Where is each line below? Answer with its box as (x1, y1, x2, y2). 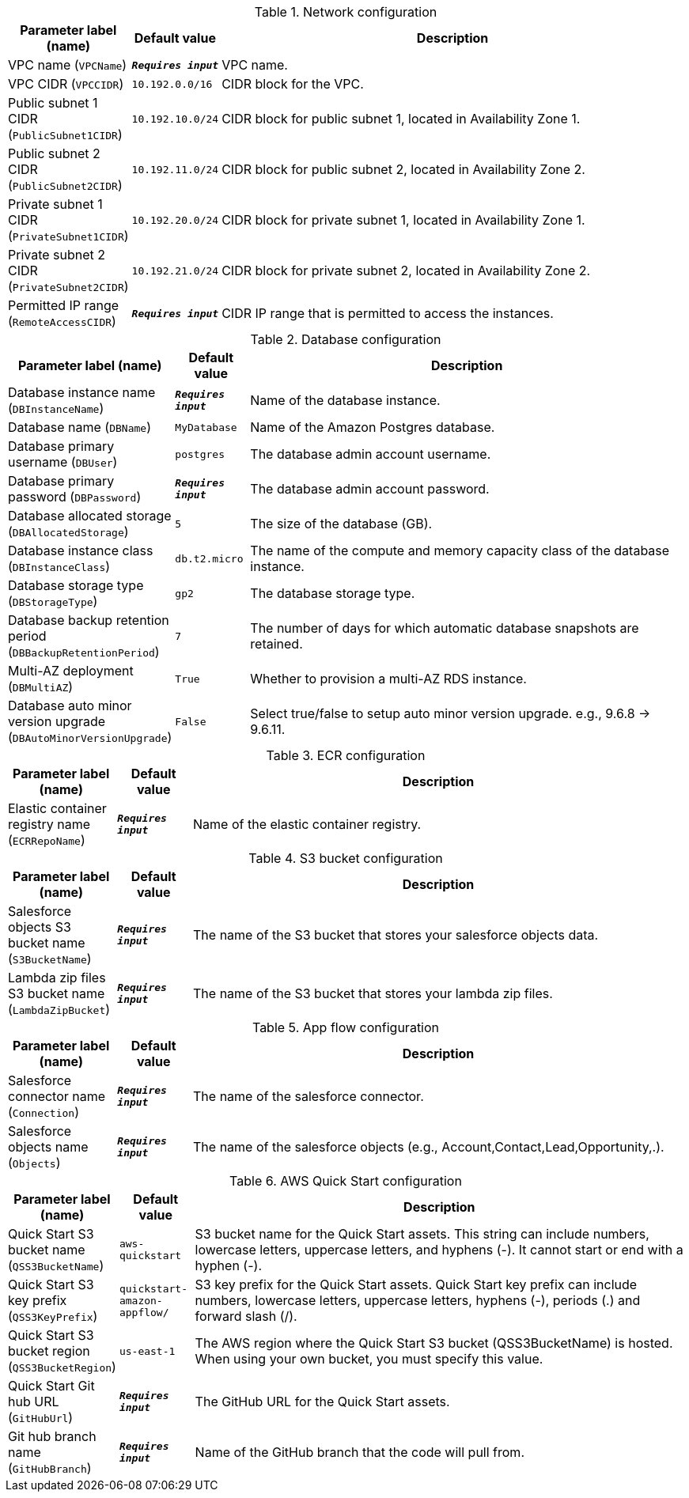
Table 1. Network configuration (254, 4, 437, 20)
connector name (8, 1088, 106, 1104)
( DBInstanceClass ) (8, 558, 111, 574)
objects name (8, 1139, 89, 1155)
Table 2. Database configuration (250, 331, 441, 347)
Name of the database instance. (250, 392, 441, 408)
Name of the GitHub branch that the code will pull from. (195, 1444, 524, 1460)
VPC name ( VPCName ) (8, 57, 127, 73)
